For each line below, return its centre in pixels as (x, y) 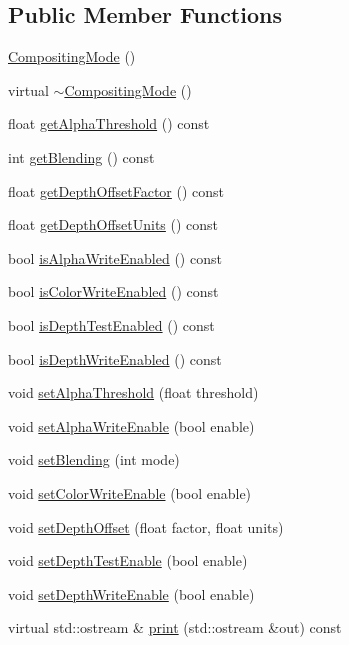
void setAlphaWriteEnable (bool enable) (131, 425)
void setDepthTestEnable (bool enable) (128, 560)
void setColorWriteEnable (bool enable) (130, 492)
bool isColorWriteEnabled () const (113, 291)
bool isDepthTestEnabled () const (111, 324)
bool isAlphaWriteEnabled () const (115, 257)
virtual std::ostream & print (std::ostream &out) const (175, 627)
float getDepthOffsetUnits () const (113, 224)
